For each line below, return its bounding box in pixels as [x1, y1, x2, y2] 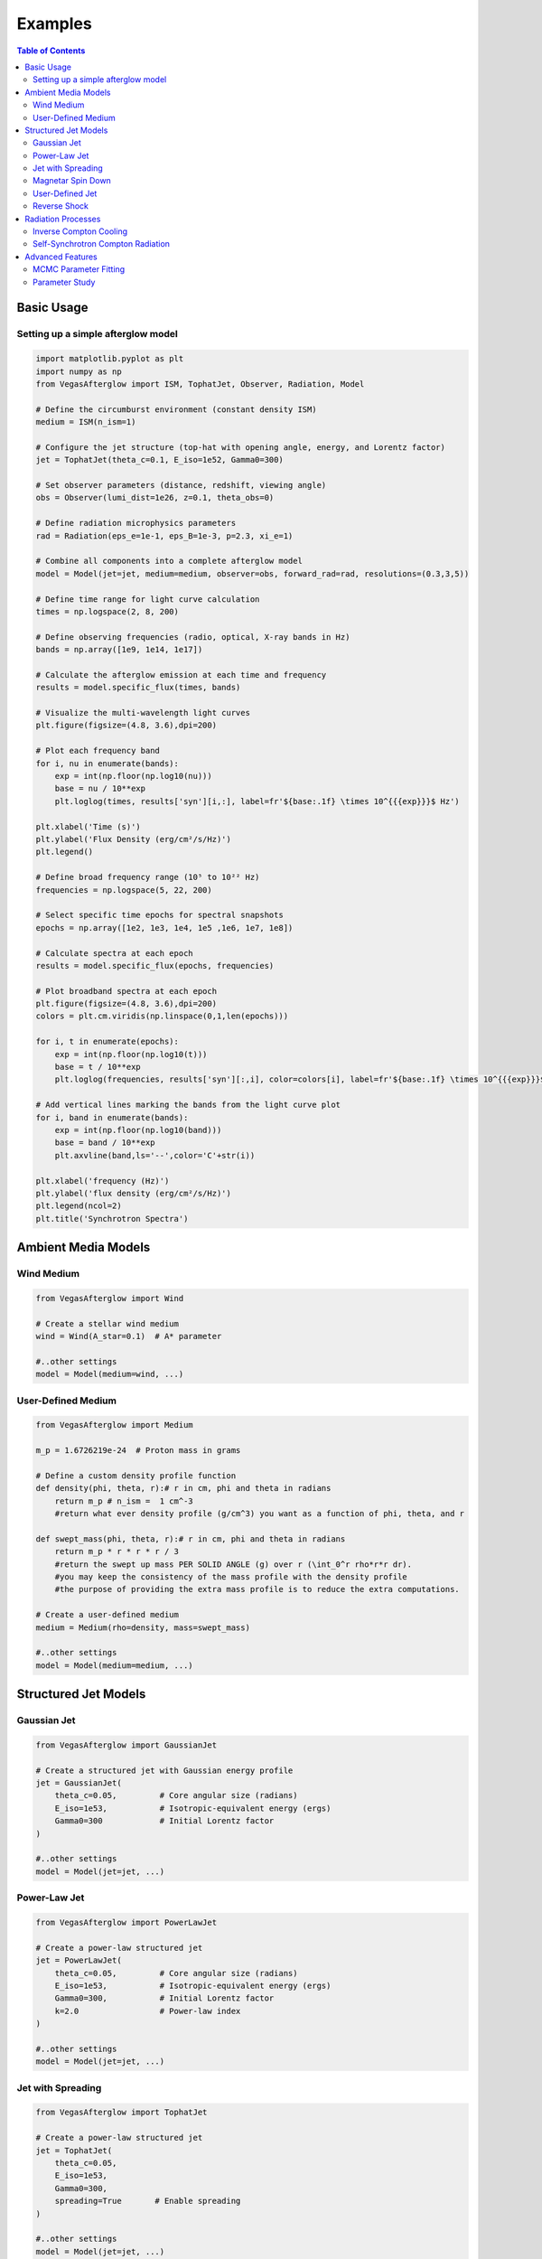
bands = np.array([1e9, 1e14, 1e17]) [35, 644, 203, 655]
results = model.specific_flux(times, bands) [35, 682, 241, 693]
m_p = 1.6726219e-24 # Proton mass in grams [35, 1446, 241, 1456]
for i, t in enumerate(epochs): [35, 1036, 180, 1047]
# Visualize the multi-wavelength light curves [35, 708, 250, 718]
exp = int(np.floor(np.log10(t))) [54, 1049, 208, 1059]
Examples [16, 14, 92, 33]
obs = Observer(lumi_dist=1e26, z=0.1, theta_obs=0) [35, 492, 275, 503]
